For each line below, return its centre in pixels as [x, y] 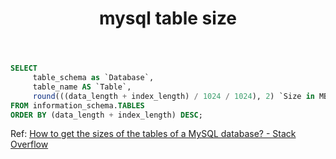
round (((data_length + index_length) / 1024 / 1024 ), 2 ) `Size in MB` [182, 96]
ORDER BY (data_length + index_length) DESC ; [106, 115]
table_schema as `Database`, [93, 78]
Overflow [29, 144]
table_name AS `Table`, [82, 87]
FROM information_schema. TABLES [77, 105]
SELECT [24, 68]
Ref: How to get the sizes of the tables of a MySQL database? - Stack [153, 134]
